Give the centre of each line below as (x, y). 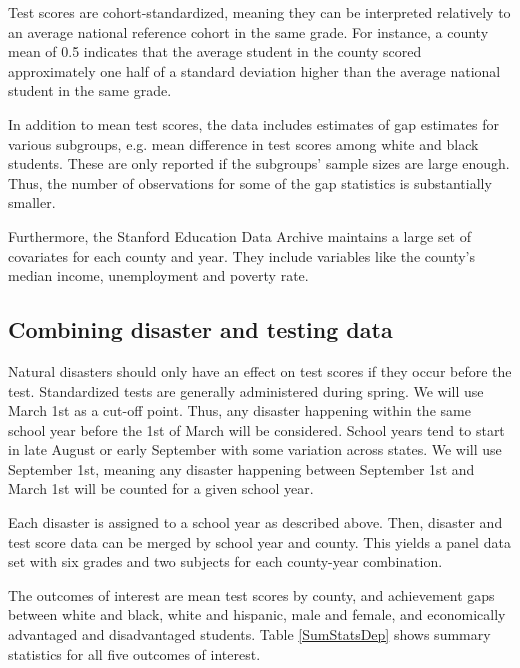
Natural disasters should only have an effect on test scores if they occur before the (260, 370)
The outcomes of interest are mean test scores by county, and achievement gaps (251, 594)
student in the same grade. (90, 90)
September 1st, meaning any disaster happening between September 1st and (241, 468)
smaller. (32, 202)
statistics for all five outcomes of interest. (134, 653)
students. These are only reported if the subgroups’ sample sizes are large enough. (259, 163)
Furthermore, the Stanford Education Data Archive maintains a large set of (240, 235)
